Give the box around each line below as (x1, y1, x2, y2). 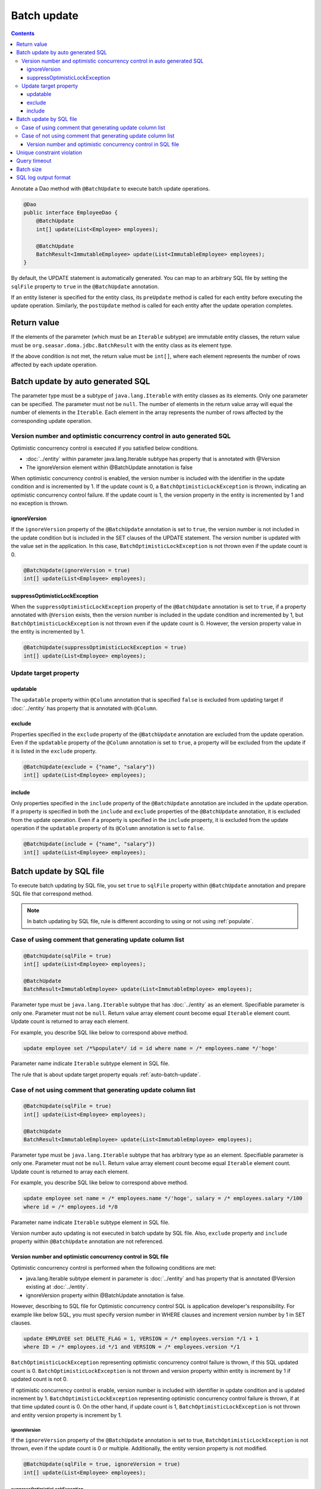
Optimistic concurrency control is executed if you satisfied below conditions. (11, 444, 199, 451)
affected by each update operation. (11, 361, 97, 368)
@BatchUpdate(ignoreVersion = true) (23, 566, 131, 574)
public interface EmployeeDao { (23, 209, 118, 216)
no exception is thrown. (11, 500, 68, 507)
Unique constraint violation (16, 149, 83, 156)
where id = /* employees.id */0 (23, 1203, 118, 1210)
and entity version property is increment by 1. (11, 1412, 122, 1419)
